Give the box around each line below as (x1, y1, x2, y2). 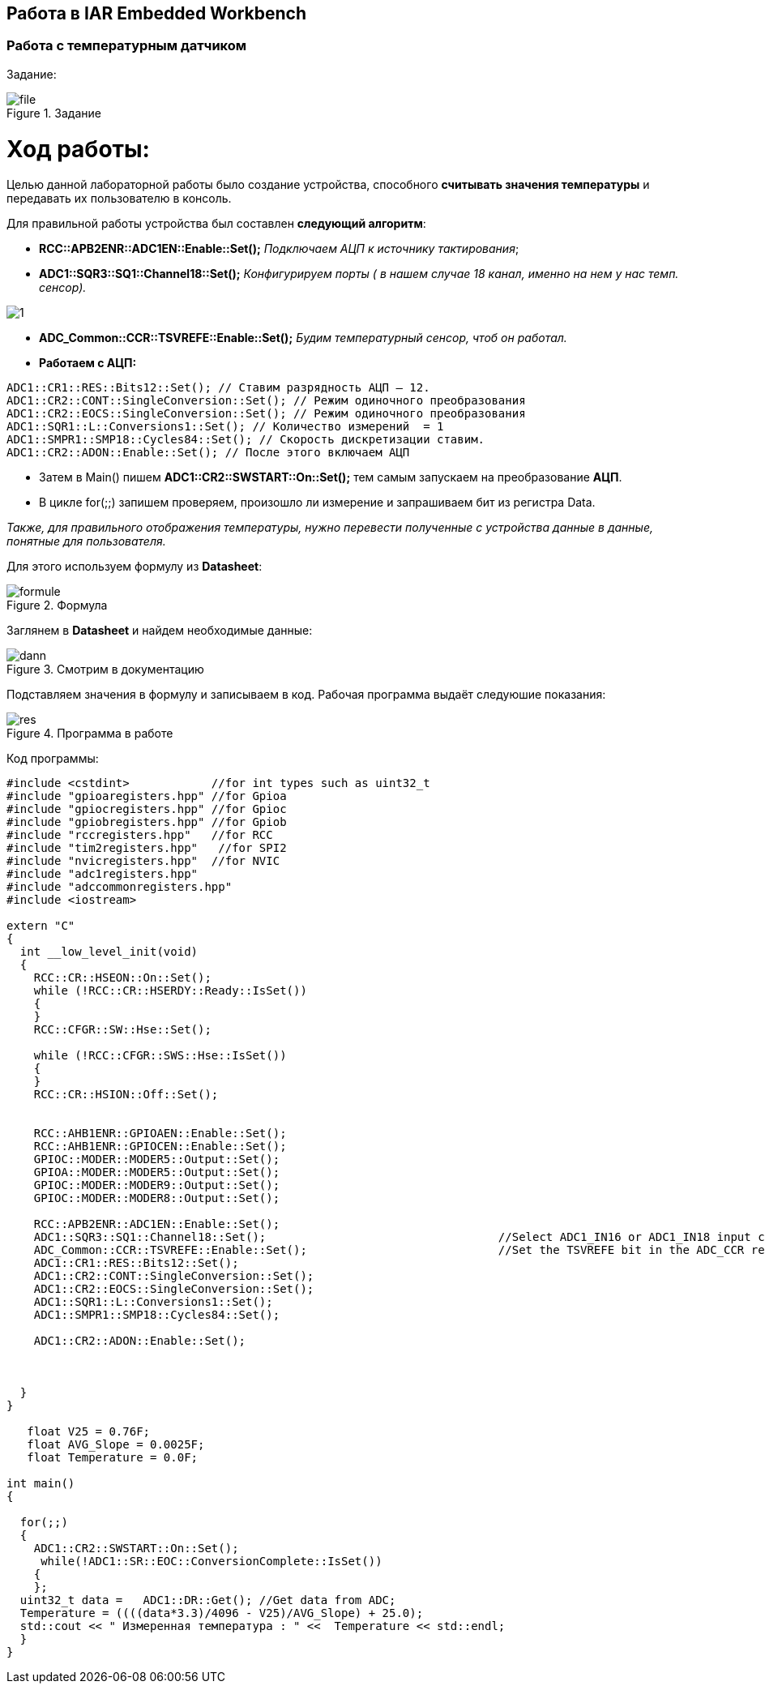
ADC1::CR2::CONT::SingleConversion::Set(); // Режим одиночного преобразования (6, 394, 526, 408)
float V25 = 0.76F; (27, 1425, 151, 1439)
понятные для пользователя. (6, 534, 166, 549)
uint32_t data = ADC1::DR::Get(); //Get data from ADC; (19, 1594, 396, 1607)
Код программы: (6, 751, 99, 766)
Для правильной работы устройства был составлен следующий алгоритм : (6, 216, 426, 231)
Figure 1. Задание (6, 105, 101, 120)
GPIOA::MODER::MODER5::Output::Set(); (33, 1166, 280, 1179)
